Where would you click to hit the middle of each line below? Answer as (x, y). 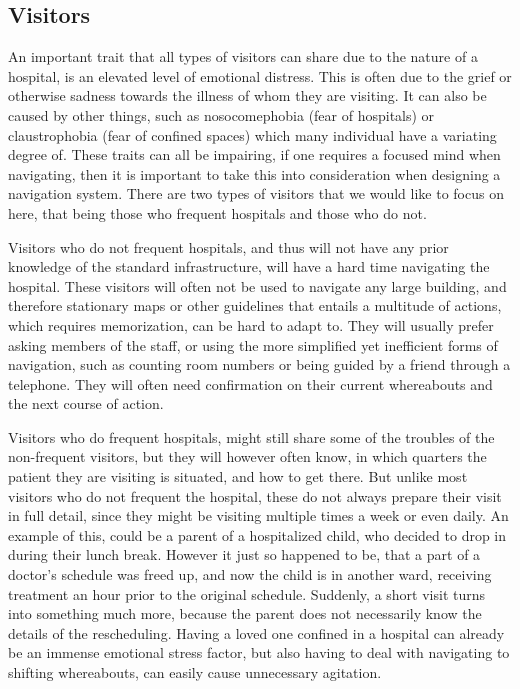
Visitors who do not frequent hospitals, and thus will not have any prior (228, 246)
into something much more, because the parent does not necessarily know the (245, 613)
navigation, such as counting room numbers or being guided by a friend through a (259, 364)
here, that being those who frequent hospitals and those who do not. (217, 212)
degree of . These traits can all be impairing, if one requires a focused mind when (254, 154)
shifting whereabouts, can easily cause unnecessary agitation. (195, 672)
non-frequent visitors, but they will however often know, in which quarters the (247, 456)
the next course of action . (86, 403)
